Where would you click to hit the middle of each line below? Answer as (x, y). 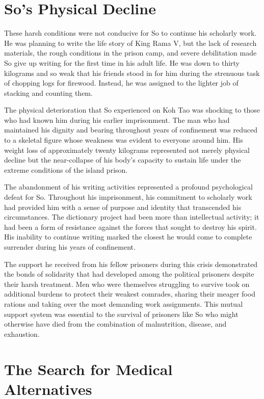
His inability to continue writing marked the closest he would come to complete (128, 237)
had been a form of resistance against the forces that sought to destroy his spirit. (130, 227)
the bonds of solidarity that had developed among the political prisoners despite (129, 274)
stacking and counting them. (48, 92)
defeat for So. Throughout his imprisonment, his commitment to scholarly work (128, 197)
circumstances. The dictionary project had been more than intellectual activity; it (132, 217)
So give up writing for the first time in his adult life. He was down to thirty (122, 62)
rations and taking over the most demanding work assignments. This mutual (124, 303)
